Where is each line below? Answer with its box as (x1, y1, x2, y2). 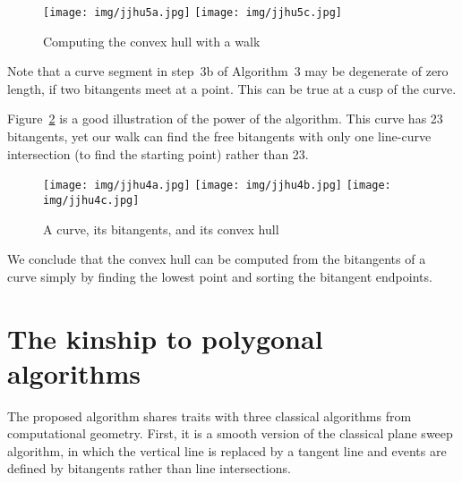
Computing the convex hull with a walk (43, 31, 261, 50)
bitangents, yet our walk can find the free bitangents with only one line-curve (7, 127, 432, 146)
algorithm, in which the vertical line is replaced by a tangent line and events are (7, 441, 447, 460)
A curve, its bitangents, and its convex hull (43, 219, 279, 238)
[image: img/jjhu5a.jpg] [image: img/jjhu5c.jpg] (43, 6, 342, 19)
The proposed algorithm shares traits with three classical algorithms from (7, 406, 412, 425)
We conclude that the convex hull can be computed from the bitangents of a (7, 250, 426, 268)
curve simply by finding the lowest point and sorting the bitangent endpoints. (7, 267, 432, 285)
